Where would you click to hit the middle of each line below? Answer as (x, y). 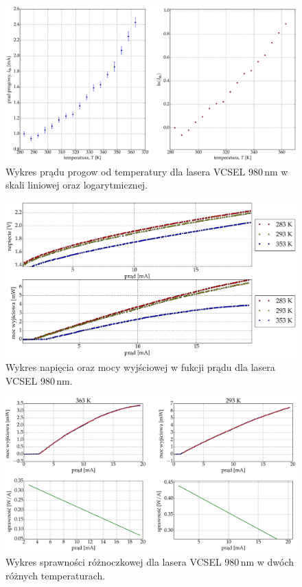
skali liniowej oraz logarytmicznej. (77, 185)
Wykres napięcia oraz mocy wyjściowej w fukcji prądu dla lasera (140, 366)
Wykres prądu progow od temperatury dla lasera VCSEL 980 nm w (147, 171)
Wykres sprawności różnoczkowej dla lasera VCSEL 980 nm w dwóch (150, 562)
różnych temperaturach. (56, 575)
